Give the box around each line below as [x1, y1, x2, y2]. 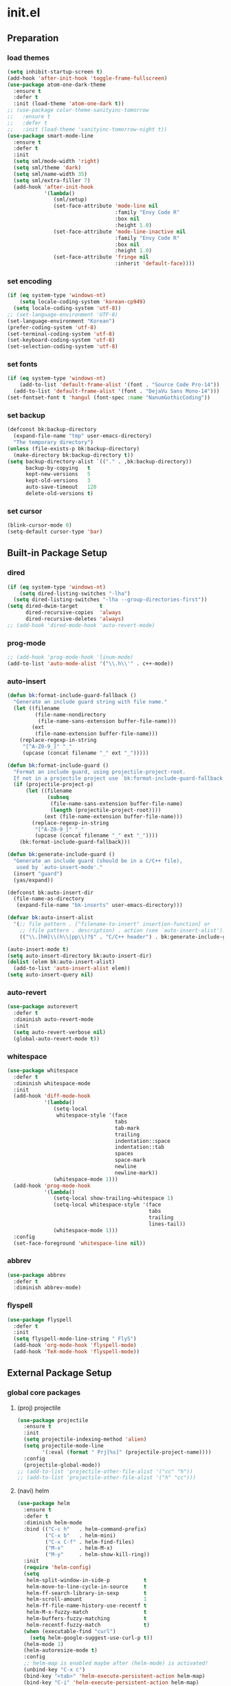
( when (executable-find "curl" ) [23, 1628, 116, 1634]
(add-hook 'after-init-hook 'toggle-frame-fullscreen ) [7, 74, 168, 82]
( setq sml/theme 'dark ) [13, 164, 81, 171]
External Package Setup [7, 1367, 112, 1379]
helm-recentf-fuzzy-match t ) [26, 1621, 150, 1628]
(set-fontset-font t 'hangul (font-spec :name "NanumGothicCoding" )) [7, 394, 211, 402]
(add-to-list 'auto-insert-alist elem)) [13, 965, 131, 972]
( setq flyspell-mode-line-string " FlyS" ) [13, 1335, 137, 1342]
